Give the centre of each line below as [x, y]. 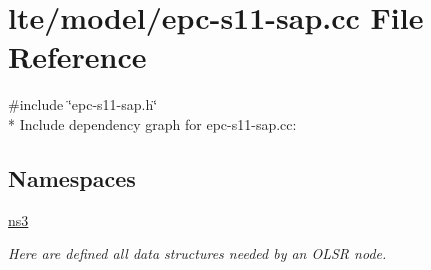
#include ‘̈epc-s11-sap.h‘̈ [83, 104]
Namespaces [72, 177]
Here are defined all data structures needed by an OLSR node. [197, 253]
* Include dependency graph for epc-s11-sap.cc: [152, 123]
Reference [77, 56]
